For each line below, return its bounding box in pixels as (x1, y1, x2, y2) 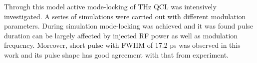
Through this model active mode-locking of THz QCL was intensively (4, 1, 217, 11)
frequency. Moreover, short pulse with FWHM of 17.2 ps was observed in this (4, 40, 241, 50)
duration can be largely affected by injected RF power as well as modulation (4, 30, 238, 40)
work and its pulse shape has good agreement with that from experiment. (4, 49, 229, 60)
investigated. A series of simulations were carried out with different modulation (4, 11, 246, 21)
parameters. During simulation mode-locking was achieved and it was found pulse (4, 21, 254, 31)
